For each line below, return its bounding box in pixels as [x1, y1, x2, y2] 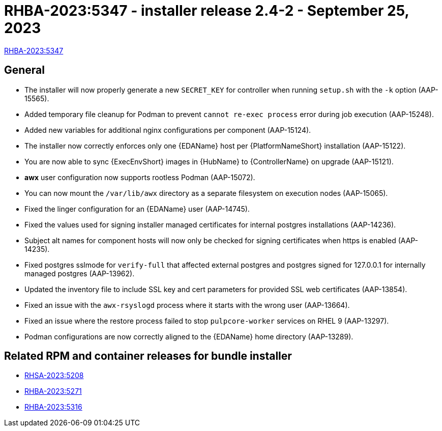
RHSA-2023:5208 [24, 371, 84, 380]
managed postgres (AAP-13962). [24, 269, 135, 278]
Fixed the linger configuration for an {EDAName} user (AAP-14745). [24, 204, 250, 213]
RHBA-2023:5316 [24, 403, 82, 412]
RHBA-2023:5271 [24, 387, 82, 396]
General [4, 64, 45, 77]
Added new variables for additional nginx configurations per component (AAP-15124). [24, 125, 311, 134]
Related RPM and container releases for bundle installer [4, 350, 292, 363]
